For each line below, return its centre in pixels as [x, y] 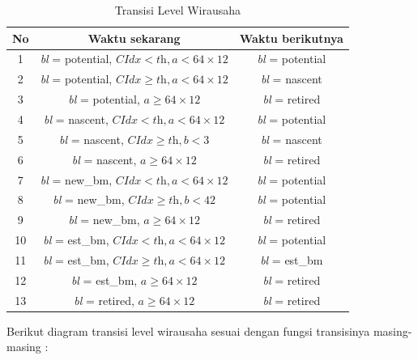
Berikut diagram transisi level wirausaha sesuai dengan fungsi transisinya [188, 330]
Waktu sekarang [134, 38]
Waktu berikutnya [291, 38]
